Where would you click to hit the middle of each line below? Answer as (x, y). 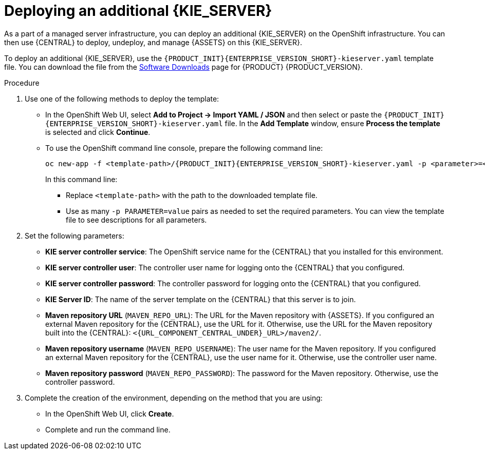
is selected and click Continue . (98, 132)
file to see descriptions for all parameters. (136, 220)
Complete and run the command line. (108, 429)
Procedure (22, 83)
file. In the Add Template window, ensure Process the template (332, 123)
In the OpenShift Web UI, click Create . (110, 413)
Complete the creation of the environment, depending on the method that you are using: (174, 398)
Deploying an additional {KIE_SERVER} (138, 11)
